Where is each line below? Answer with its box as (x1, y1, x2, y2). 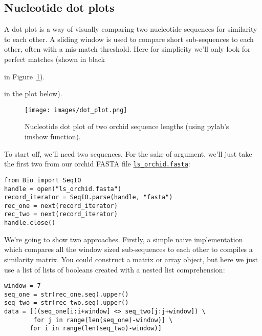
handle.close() (4, 219, 56, 227)
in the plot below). (4, 88, 62, 99)
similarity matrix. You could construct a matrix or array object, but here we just (4, 254, 258, 264)
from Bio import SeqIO (4, 176, 81, 184)
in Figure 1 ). (4, 71, 45, 81)
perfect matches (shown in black (4, 53, 105, 64)
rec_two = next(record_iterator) (4, 211, 118, 218)
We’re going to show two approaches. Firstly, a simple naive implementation (4, 234, 243, 244)
